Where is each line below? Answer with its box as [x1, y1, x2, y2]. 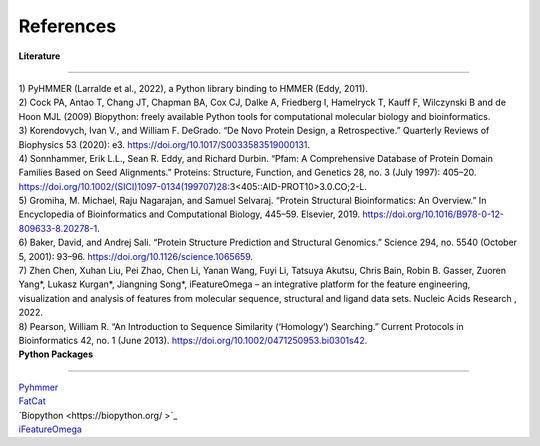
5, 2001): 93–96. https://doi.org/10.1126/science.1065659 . [18, 250, 254, 262]
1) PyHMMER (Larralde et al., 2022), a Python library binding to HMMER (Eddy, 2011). [18, 82, 369, 94]
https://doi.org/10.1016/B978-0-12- [361, 208, 505, 220]
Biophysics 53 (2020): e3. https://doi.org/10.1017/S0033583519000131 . [18, 138, 310, 150]
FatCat [18, 395, 47, 407]
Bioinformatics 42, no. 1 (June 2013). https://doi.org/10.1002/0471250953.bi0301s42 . [18, 334, 368, 346]
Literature [18, 50, 61, 62]
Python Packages [18, 348, 94, 360]
